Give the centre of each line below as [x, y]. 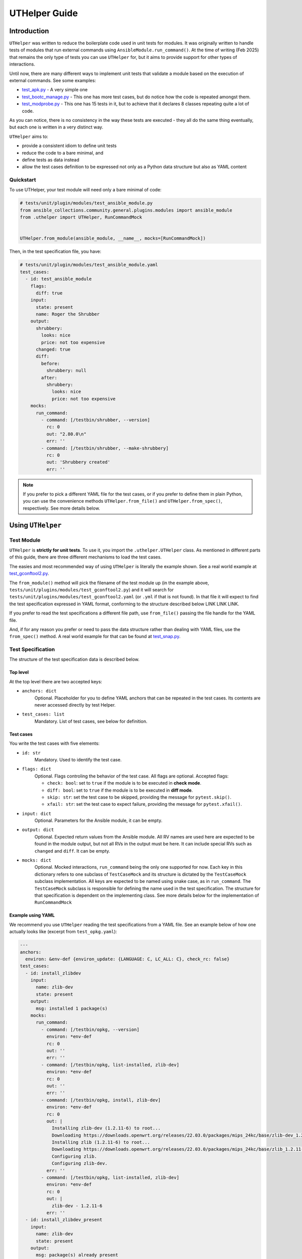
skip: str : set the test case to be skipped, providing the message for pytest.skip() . [139, 797]
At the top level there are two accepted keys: [56, 681]
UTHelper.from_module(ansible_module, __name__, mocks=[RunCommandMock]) [113, 238]
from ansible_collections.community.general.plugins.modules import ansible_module [126, 210]
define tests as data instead [51, 160]
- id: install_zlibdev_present [64, 1220]
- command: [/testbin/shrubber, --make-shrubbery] [105, 448]
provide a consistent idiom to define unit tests [69, 146]
